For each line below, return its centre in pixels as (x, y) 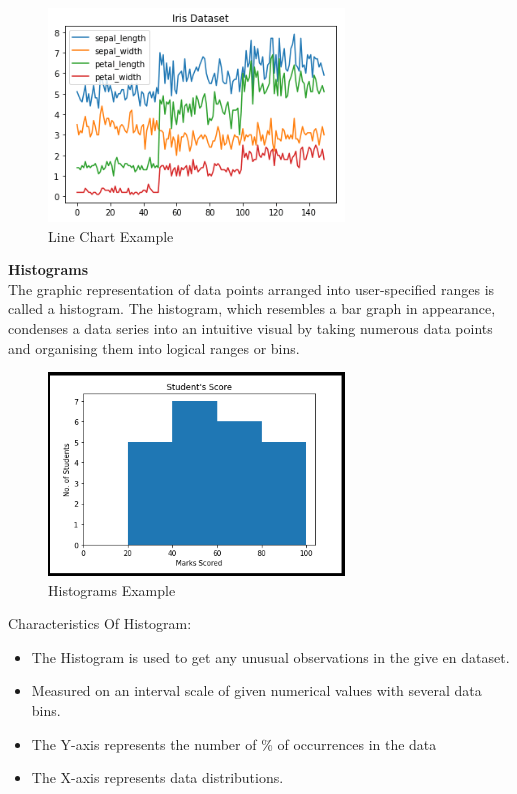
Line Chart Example (111, 235)
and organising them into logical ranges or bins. (154, 347)
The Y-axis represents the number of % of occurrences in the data (234, 743)
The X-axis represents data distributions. (157, 777)
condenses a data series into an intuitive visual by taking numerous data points (250, 328)
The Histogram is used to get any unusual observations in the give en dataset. (270, 656)
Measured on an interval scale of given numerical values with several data (256, 690)
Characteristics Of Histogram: (100, 623)
